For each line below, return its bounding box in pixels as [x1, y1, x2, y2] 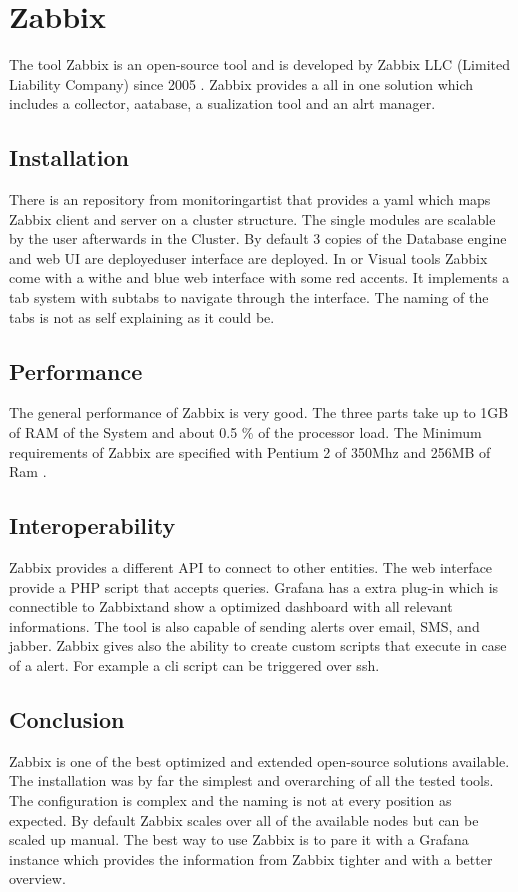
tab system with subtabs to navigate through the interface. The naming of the [9, 287, 489, 308]
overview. [9, 868, 66, 889]
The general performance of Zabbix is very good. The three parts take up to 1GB [9, 402, 509, 423]
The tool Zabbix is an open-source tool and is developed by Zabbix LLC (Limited [9, 54, 510, 75]
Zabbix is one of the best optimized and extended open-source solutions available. [9, 750, 510, 771]
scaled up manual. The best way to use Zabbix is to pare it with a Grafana [9, 829, 469, 850]
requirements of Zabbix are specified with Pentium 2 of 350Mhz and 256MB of [9, 441, 491, 462]
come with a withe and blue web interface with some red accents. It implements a [9, 267, 510, 288]
